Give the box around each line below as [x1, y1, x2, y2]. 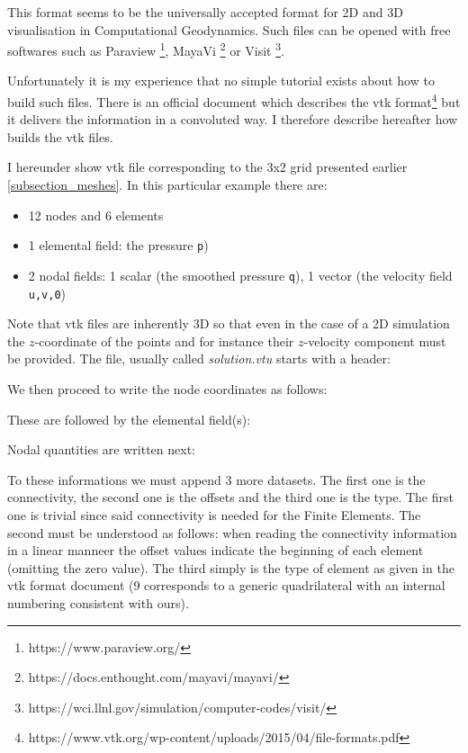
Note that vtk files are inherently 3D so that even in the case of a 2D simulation [7, 314, 450, 333]
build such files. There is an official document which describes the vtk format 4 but [7, 90, 461, 111]
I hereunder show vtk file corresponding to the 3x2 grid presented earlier [7, 157, 408, 176]
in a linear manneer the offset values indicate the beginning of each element [7, 541, 424, 560]
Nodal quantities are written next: [7, 440, 196, 459]
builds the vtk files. [7, 127, 113, 146]
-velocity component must [303, 331, 446, 350]
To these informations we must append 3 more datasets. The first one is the [7, 470, 426, 489]
